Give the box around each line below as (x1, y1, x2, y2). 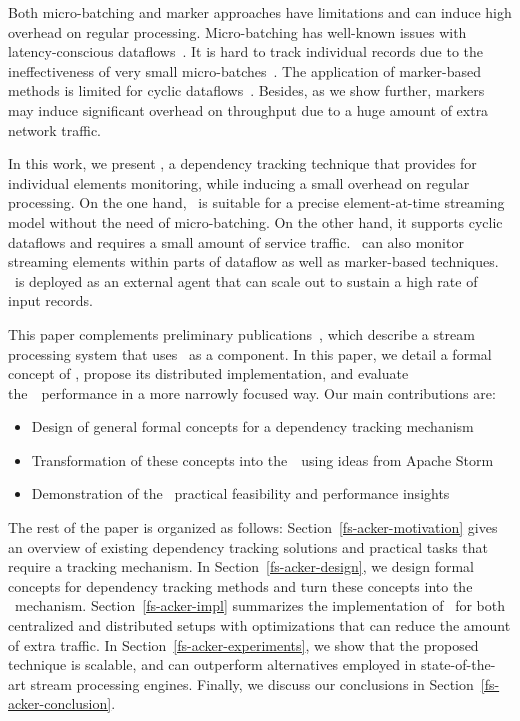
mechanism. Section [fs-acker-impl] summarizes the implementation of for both (14, 595, 506, 616)
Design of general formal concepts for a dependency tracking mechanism (31, 416, 474, 437)
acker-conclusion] (8, 693, 112, 714)
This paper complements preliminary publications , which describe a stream (8, 323, 475, 344)
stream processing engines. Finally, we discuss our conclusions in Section (30, 673, 474, 694)
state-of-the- (420, 654, 496, 675)
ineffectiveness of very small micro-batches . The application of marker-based (8, 60, 481, 81)
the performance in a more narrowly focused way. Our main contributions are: (8, 382, 496, 403)
